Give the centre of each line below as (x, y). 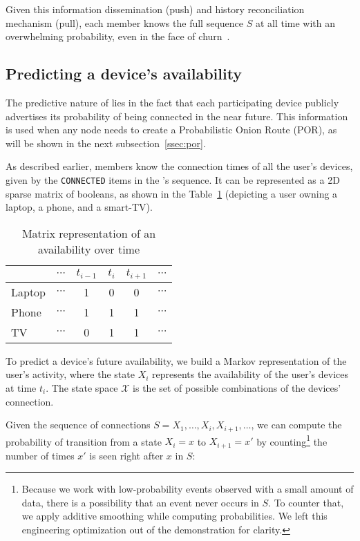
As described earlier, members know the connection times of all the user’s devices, (179, 166)
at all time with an (295, 22)
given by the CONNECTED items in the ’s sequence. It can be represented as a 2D (173, 179)
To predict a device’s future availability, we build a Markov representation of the (176, 360)
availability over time (89, 249)
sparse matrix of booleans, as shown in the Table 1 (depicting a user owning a (172, 193)
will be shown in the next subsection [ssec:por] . (106, 143)
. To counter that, (306, 502)
